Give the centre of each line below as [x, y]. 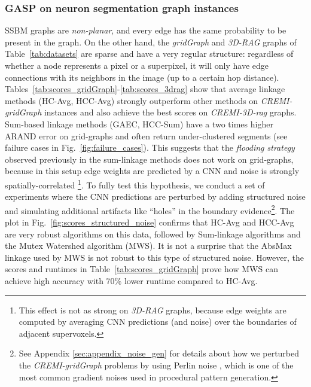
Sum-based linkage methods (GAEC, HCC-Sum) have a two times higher [139, 124]
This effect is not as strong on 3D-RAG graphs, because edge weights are [153, 310]
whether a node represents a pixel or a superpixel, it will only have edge [137, 65]
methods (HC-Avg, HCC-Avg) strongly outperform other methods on [132, 100]
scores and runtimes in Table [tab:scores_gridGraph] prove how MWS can [141, 269]
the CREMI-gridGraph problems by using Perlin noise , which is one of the [156, 365]
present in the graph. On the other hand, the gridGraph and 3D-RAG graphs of [151, 42]
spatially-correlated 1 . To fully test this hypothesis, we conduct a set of [135, 184]
